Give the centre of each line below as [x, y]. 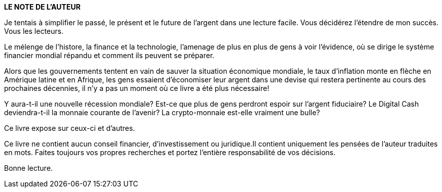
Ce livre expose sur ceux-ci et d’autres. [70, 128]
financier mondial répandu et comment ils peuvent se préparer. [109, 55]
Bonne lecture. [28, 168]
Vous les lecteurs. [34, 31]
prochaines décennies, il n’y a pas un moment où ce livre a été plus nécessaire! [137, 88]
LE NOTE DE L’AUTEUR [42, 7]
